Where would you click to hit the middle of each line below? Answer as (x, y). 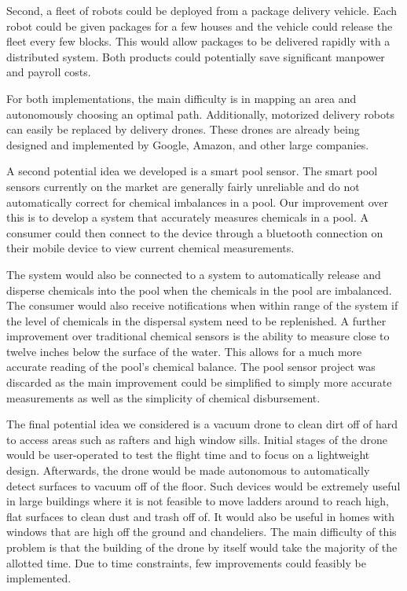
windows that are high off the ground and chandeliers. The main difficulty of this (202, 532)
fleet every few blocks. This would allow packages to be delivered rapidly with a (198, 41)
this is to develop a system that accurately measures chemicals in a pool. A (187, 217)
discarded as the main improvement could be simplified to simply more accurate (199, 382)
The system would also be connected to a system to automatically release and (194, 274)
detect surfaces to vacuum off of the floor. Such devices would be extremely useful (203, 485)
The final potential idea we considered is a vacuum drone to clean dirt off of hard (202, 424)
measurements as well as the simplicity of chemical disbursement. (163, 397)
